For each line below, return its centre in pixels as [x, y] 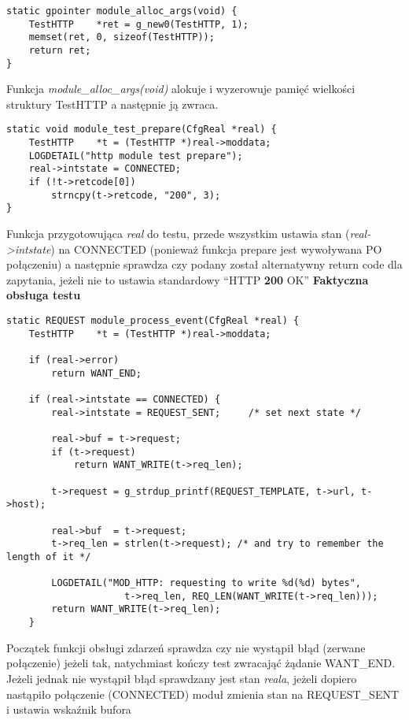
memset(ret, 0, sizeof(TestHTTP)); [122, 37]
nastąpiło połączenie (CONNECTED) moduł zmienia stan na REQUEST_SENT [203, 694]
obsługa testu [44, 295]
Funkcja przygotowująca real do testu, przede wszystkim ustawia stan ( [178, 234]
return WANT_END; [96, 373]
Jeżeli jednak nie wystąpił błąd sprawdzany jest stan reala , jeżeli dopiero [182, 678]
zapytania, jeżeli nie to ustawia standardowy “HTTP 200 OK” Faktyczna [188, 279]
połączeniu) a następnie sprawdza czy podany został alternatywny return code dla [204, 264]
